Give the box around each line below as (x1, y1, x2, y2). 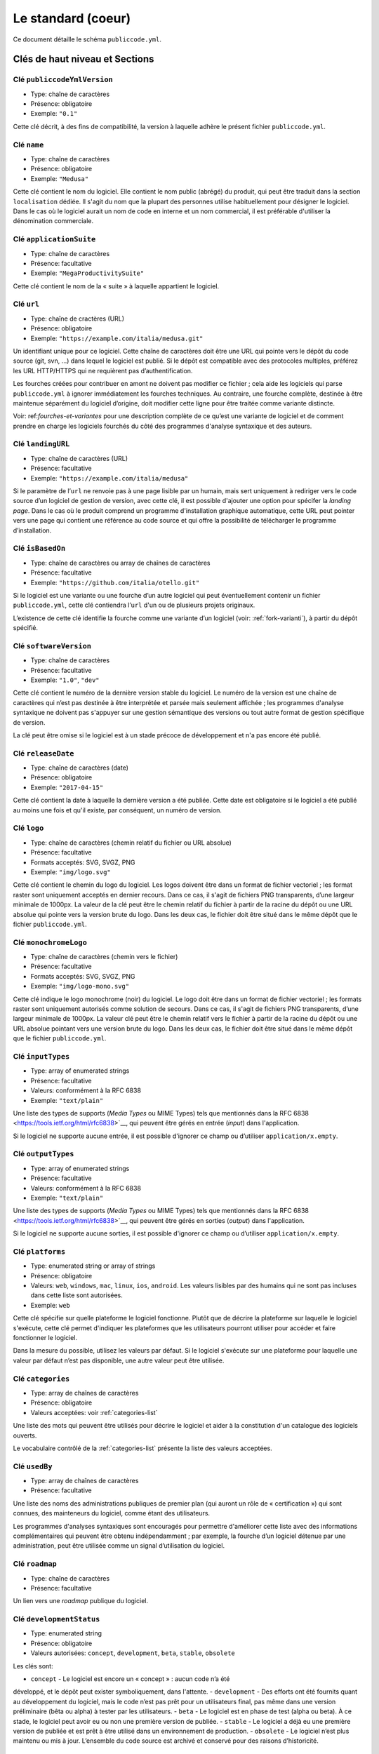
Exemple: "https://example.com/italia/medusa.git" (30, 334, 204, 342)
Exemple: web (30, 1301, 70, 1309)
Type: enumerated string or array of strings (30, 1261, 156, 1270)
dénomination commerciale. (13, 217, 94, 225)
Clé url (13, 299, 40, 309)
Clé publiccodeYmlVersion (13, 74, 114, 84)
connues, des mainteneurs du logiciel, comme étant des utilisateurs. (13, 1509, 211, 1518)
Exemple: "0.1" (30, 109, 78, 118)
